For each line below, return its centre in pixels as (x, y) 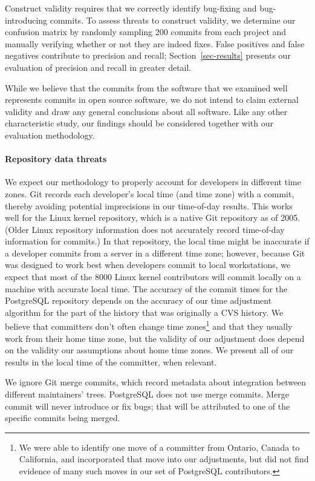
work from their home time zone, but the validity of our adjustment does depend (155, 338)
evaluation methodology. (50, 135)
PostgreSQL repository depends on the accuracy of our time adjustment (138, 300)
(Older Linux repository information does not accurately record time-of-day (145, 229)
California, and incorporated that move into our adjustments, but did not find (164, 459)
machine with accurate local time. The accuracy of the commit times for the (146, 288)
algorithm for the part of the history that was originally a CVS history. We (144, 312)
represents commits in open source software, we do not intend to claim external (152, 100)
